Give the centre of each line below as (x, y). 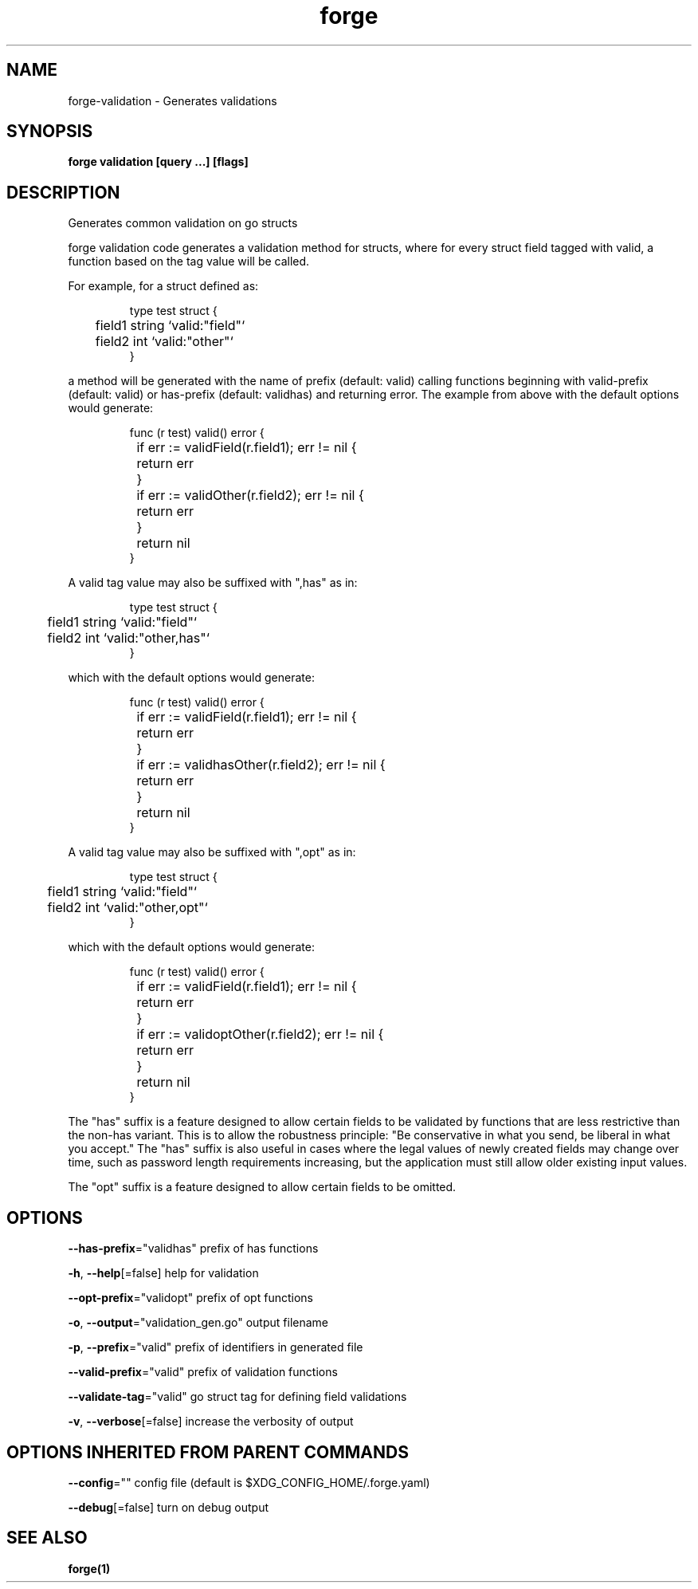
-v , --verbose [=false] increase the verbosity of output (211, 1422)
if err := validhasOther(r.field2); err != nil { (261, 765)
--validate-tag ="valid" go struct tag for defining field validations (237, 1397)
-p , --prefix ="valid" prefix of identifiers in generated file (216, 1347)
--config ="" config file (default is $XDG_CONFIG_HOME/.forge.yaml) (249, 1482)
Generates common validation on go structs (183, 223)
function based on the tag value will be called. (189, 262)
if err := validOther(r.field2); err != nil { (250, 496)
